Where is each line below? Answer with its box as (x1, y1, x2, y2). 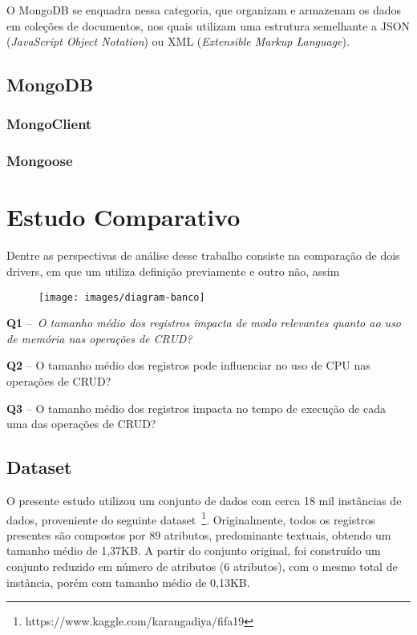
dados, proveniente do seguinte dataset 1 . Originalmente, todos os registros (6, 508, 375, 528)
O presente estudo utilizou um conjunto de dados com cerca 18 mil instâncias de (6, 491, 402, 508)
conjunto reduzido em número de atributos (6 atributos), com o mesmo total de (6, 558, 398, 575)
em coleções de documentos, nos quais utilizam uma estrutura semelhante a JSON (6, 17, 411, 34)
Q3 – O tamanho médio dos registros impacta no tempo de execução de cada (6, 399, 387, 416)
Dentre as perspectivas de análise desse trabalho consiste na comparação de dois (6, 247, 400, 264)
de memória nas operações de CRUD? (6, 330, 192, 346)
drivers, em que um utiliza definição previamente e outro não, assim (6, 262, 340, 279)
